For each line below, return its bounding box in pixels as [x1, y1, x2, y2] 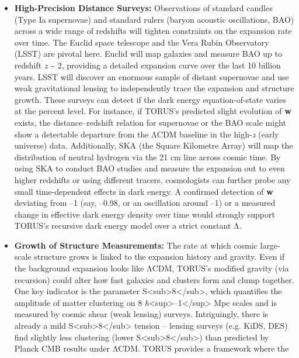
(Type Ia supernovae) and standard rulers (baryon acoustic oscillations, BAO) [14, 13, 294, 25]
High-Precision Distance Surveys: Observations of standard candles [14, 2, 273, 13]
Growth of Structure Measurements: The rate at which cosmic [14, 239, 258, 251]
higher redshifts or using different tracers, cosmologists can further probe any [14, 173, 291, 185]
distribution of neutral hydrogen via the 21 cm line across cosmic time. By [14, 150, 281, 163]
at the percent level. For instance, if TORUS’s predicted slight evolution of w [14, 105, 291, 117]
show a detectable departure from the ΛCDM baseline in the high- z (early [14, 128, 279, 140]
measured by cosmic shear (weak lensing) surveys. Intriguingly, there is [14, 308, 269, 320]
